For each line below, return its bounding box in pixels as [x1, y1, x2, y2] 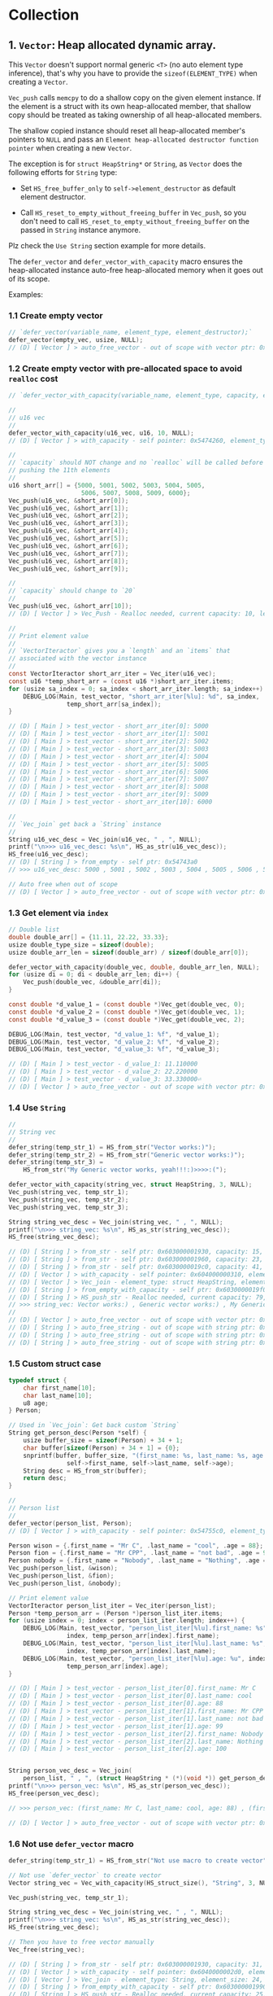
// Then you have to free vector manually [8, 1938, 154, 1946]
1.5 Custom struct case [8, 1358, 102, 1369]
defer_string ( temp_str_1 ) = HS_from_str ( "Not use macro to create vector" [8, 1856, 267, 1865]
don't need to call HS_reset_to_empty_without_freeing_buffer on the [19, 217, 250, 225]
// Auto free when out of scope [8, 880, 118, 888]
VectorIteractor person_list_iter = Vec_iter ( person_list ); [8, 1601, 217, 1609]
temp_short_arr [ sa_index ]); [66, 700, 162, 708]
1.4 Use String [8, 1101, 67, 1113]
